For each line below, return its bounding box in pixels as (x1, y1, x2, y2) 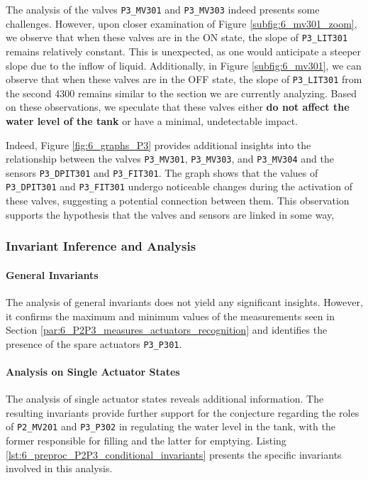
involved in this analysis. (6, 461, 113, 476)
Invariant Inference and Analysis (6, 237, 196, 255)
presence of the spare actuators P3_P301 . (6, 336, 182, 351)
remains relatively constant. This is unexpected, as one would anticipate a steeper (6, 43, 362, 58)
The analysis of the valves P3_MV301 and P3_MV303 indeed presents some (6, 2, 320, 16)
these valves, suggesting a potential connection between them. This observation (6, 193, 350, 208)
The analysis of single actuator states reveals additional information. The (6, 391, 324, 406)
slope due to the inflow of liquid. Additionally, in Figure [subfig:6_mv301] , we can (6, 58, 362, 72)
